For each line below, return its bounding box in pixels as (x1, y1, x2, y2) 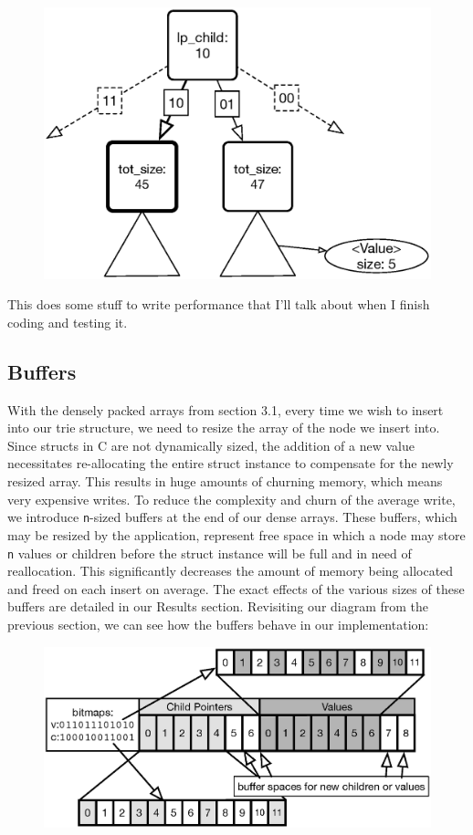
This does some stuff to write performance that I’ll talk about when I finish (7, 295, 430, 314)
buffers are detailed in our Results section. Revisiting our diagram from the (7, 597, 429, 616)
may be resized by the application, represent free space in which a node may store (7, 525, 466, 544)
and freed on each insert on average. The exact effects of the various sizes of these (7, 579, 465, 598)
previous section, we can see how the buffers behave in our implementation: (7, 614, 429, 633)
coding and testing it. (7, 312, 128, 331)
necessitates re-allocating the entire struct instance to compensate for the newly (7, 454, 454, 473)
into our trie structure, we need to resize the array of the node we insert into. (7, 418, 440, 437)
